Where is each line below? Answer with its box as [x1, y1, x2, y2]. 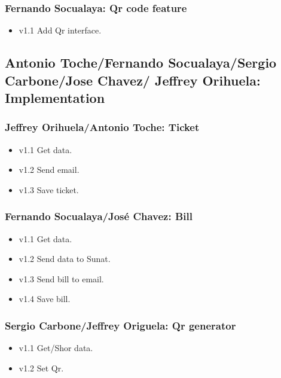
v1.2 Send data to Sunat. [19, 252, 111, 265]
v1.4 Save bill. [19, 292, 71, 305]
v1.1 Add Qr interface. [19, 24, 102, 36]
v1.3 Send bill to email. [19, 272, 104, 285]
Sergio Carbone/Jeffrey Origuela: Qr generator [5, 318, 236, 333]
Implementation [5, 88, 105, 106]
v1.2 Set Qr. [19, 361, 64, 374]
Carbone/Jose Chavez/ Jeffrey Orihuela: [5, 71, 261, 89]
